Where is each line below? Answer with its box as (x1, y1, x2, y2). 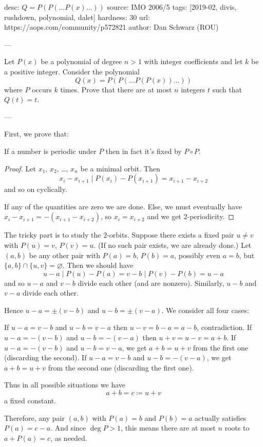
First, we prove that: (4, 128, 69, 139)
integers (181, 84, 205, 94)
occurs (32, 84, 52, 94)
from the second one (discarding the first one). (48, 362, 194, 373)
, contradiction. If (197, 322, 252, 333)
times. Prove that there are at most (60, 84, 172, 94)
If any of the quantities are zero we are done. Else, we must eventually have (4, 201, 242, 211)
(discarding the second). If (4, 352, 87, 363)
